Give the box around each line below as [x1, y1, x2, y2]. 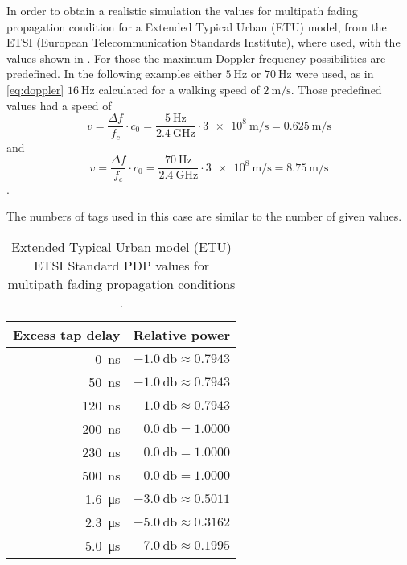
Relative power [133, 324, 230, 344]
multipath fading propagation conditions [7, 274, 236, 293]
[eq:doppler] [6, 80, 64, 97]
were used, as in [295, 65, 374, 82]
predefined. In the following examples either [6, 65, 222, 82]
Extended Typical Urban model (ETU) [11, 237, 232, 256]
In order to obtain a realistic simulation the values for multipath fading [6, 2, 358, 19]
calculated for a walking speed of [98, 80, 260, 97]
